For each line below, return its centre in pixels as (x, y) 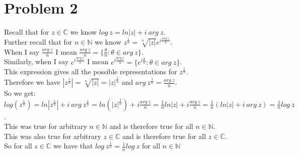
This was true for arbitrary (46, 126)
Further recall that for (38, 41)
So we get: (20, 93)
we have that (73, 146)
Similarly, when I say (36, 61)
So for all (18, 146)
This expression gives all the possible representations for (91, 71)
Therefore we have (32, 82)
